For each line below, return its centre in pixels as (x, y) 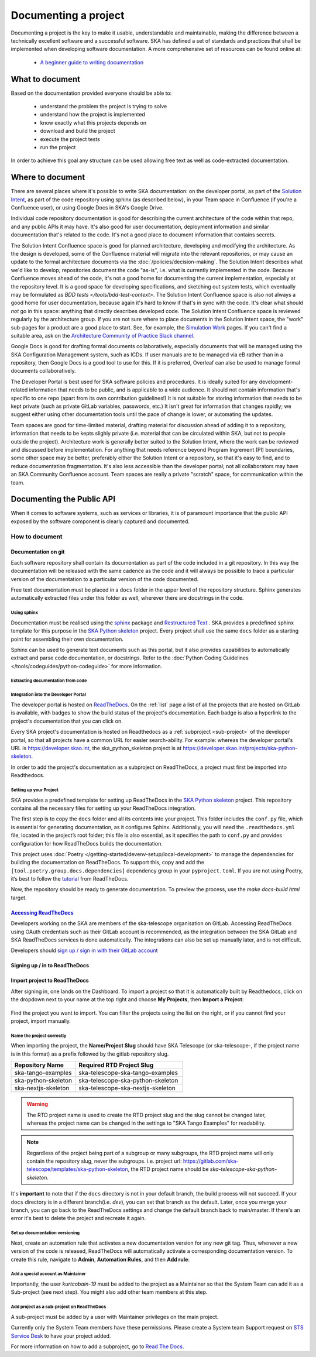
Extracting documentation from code (49, 681)
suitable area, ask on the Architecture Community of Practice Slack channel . (103, 335)
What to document (46, 79)
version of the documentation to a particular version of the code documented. (105, 579)
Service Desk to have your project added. (61, 1336)
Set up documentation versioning (45, 1233)
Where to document (48, 178)
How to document (37, 537)
